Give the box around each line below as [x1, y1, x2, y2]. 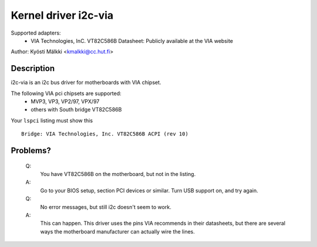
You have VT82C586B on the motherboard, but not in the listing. [40, 170, 196, 177]
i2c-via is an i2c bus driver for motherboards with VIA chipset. [11, 79, 161, 86]
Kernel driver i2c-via [11, 9, 114, 22]
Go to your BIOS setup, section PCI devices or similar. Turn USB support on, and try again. [40, 187, 258, 194]
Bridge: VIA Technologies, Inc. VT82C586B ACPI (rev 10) [21, 131, 189, 137]
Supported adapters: [11, 29, 61, 36]
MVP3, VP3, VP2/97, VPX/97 [31, 98, 100, 105]
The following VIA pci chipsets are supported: [11, 90, 122, 97]
